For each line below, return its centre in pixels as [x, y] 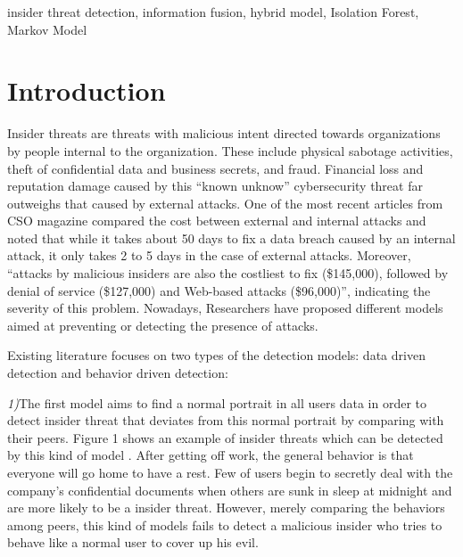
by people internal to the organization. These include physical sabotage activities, [230, 150]
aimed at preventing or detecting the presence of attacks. [163, 325]
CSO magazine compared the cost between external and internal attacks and [217, 221]
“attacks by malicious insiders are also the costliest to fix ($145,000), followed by [228, 273]
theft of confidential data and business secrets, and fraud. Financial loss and [215, 168]
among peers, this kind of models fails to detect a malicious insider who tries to [225, 524]
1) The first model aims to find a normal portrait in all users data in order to [217, 402]
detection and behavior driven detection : [118, 373]
